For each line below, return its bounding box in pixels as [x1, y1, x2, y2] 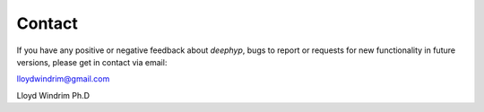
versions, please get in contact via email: [16, 56, 168, 67]
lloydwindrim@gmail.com [16, 73, 110, 84]
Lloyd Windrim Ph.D [16, 90, 90, 100]
